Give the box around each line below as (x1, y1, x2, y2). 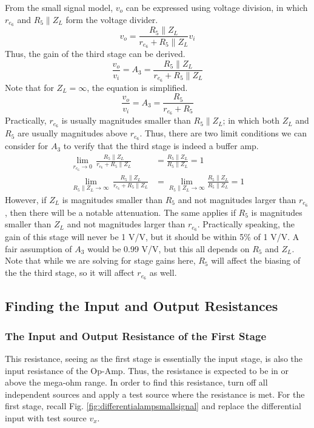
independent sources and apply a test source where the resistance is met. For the (5, 387, 305, 400)
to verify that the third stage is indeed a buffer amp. (63, 139, 259, 152)
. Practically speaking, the (197, 218, 295, 230)
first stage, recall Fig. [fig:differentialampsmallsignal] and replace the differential (5, 400, 301, 412)
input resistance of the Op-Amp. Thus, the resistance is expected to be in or (5, 364, 289, 376)
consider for (5, 139, 48, 152)
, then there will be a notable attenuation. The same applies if (5, 206, 236, 218)
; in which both (222, 114, 279, 127)
